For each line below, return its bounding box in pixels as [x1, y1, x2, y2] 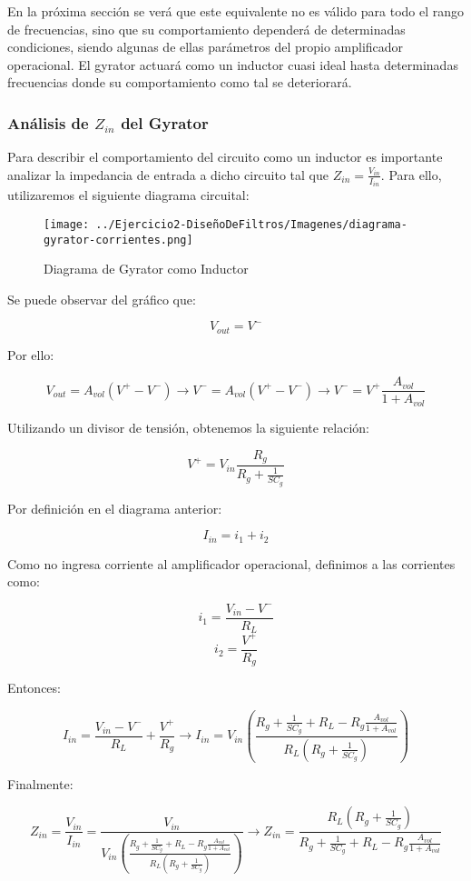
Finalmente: [7, 774, 74, 793]
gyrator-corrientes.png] [44, 233, 193, 246]
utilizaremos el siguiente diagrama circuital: [7, 185, 250, 205]
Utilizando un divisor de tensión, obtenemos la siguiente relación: [7, 417, 370, 436]
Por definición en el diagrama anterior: [7, 498, 222, 517]
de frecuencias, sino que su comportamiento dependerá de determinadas [7, 19, 406, 38]
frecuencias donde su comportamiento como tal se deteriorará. [7, 73, 352, 92]
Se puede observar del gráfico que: [7, 289, 196, 308]
